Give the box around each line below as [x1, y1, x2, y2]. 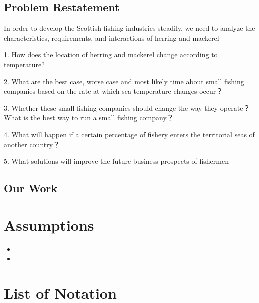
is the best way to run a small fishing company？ [23, 112, 174, 123]
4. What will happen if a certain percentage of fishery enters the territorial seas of [4, 129, 255, 139]
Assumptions [4, 214, 94, 235]
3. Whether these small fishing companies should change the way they [4, 102, 218, 113]
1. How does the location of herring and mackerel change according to [4, 49, 218, 60]
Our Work [4, 180, 58, 196]
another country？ [4, 139, 60, 149]
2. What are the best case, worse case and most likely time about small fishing [4, 76, 244, 86]
